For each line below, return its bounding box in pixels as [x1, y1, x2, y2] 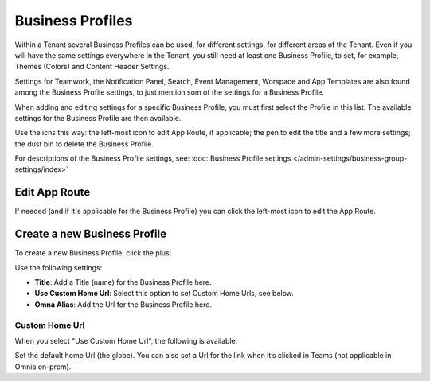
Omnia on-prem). [14, 362, 72, 371]
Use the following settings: [14, 262, 103, 272]
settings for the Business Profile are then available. [14, 113, 182, 122]
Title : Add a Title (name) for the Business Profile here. [34, 278, 212, 287]
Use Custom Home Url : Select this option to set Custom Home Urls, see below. [34, 289, 295, 298]
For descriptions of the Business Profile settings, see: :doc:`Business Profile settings [14, 154, 291, 163]
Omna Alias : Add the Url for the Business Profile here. [34, 299, 213, 309]
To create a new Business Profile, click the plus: [14, 248, 172, 258]
